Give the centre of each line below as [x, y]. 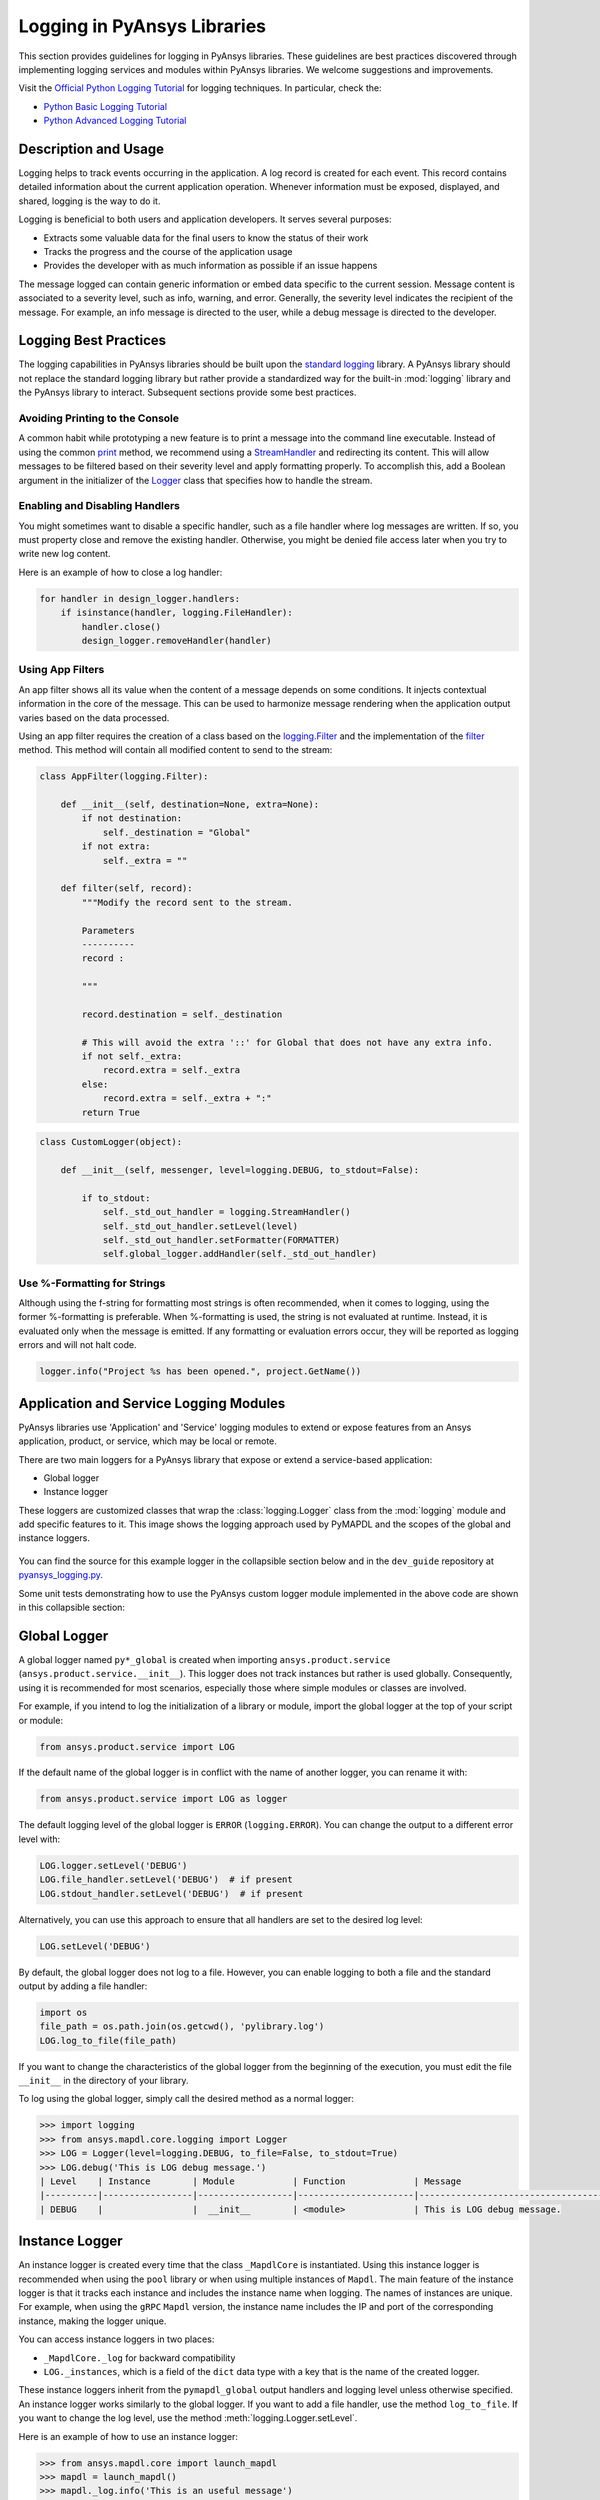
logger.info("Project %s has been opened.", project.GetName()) [200, 1371]
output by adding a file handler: [83, 1986]
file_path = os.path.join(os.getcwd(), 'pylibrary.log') [182, 2026]
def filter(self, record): [127, 888]
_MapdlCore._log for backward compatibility [139, 2357]
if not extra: [116, 846]
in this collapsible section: [71, 1607]
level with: [39, 1839]
